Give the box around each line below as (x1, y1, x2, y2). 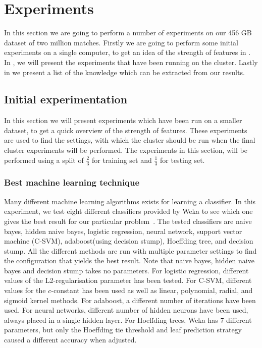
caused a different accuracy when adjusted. (4, 334, 137, 345)
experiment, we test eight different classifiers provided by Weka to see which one (4, 206, 253, 216)
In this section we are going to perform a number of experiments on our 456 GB (4, 27, 252, 38)
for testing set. (160, 154, 205, 165)
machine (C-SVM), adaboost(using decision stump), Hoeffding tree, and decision (4, 236, 253, 246)
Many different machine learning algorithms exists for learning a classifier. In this (4, 196, 256, 206)
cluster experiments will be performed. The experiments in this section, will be (4, 145, 248, 155)
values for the (4, 285, 46, 296)
